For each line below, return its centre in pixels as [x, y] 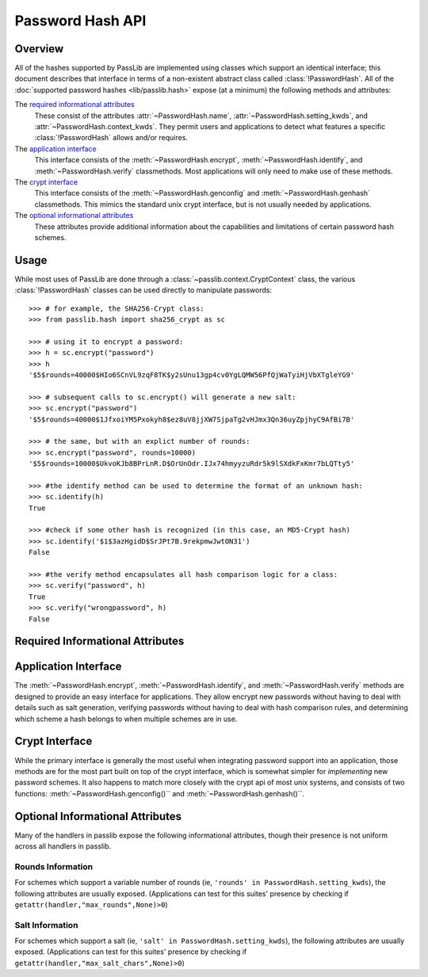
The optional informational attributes [74, 216]
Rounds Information [54, 866]
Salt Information [46, 925]
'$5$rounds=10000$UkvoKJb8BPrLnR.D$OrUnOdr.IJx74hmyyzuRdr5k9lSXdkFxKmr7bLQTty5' [192, 464]
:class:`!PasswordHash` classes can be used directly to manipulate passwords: [143, 290]
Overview [39, 49]
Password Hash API [80, 21]
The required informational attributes [75, 105]
